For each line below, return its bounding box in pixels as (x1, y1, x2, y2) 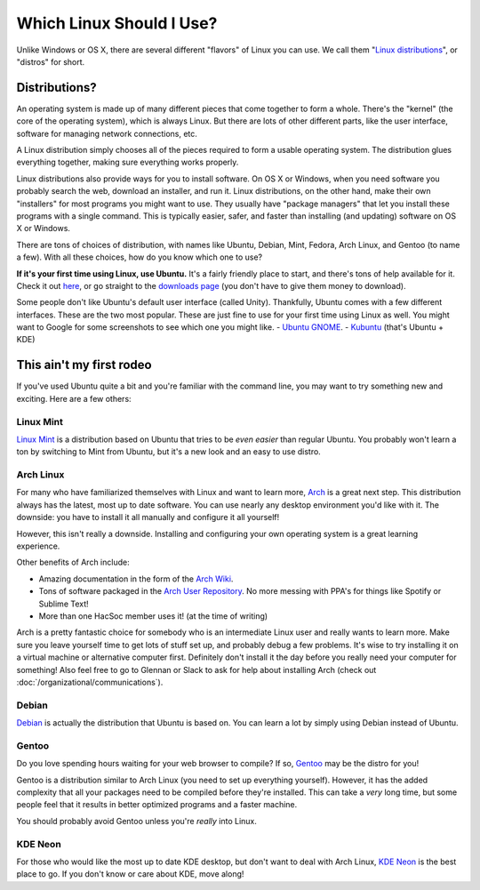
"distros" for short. (16, 56, 85, 67)
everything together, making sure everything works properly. (16, 156, 239, 168)
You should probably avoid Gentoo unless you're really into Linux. (16, 815, 258, 826)
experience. (16, 541, 60, 551)
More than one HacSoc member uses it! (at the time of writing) (38, 610, 268, 621)
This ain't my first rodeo (16, 357, 152, 373)
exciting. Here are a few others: (16, 393, 132, 404)
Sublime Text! (38, 598, 89, 609)
